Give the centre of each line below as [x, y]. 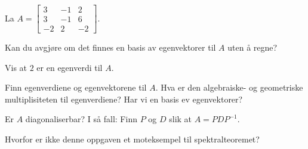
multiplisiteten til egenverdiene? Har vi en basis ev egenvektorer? [124, 99]
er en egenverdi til [70, 67]
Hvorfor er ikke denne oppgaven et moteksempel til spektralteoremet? [132, 139]
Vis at [16, 67]
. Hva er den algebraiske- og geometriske [229, 87]
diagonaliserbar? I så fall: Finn [81, 119]
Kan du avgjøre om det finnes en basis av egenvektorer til [110, 47]
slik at [181, 119]
